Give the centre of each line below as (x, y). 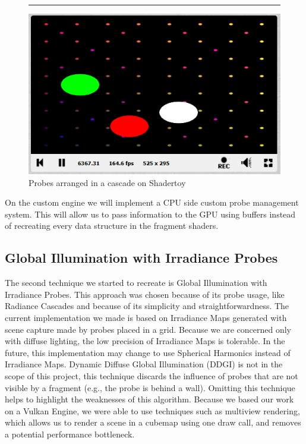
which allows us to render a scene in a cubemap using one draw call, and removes (153, 422)
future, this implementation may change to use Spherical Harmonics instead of (148, 352)
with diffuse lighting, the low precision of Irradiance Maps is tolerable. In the (145, 341)
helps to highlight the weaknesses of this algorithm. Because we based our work (149, 399)
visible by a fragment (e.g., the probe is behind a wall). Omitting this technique (150, 387)
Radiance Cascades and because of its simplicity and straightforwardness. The (147, 306)
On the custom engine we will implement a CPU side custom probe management (152, 202)
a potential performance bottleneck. (70, 434)
